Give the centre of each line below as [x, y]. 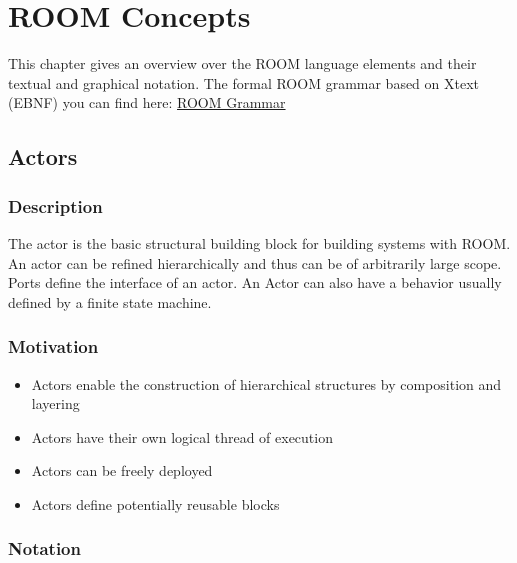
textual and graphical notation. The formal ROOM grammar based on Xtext [244, 82]
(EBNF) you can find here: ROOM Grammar [147, 102]
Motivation [53, 346]
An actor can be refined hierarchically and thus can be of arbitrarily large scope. [255, 262]
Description [55, 205]
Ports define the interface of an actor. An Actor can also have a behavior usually [255, 282]
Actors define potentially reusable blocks [155, 503]
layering [55, 403]
